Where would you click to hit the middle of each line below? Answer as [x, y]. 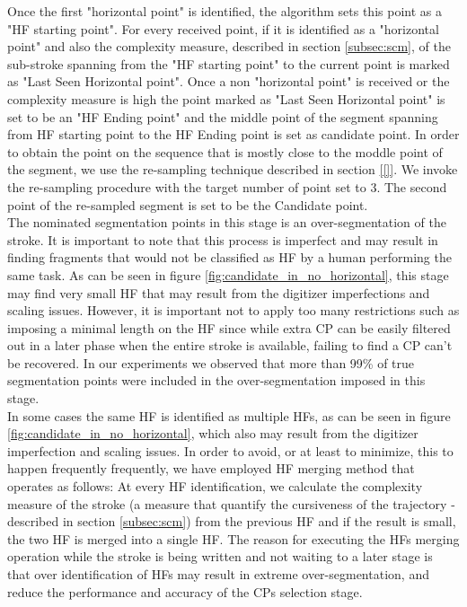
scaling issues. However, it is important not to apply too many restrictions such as [233, 310]
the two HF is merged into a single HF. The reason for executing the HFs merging [233, 538]
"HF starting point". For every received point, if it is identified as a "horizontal [223, 28]
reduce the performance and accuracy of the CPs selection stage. [185, 591]
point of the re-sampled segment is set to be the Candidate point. [188, 204]
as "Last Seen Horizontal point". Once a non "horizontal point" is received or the [229, 81]
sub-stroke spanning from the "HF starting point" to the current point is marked [229, 63]
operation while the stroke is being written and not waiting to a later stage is [220, 556]
